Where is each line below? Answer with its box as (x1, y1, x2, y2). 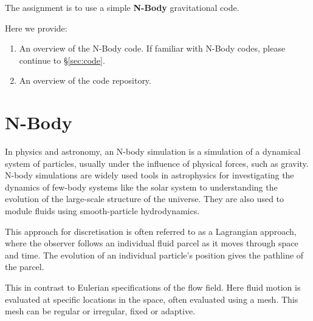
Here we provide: (5, 21, 67, 34)
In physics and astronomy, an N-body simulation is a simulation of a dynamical (5, 145, 301, 158)
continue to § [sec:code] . (19, 53, 105, 66)
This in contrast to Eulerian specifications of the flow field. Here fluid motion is (5, 281, 301, 294)
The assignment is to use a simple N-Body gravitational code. (5, 1, 239, 13)
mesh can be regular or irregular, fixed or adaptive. (5, 305, 196, 317)
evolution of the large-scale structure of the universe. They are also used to (5, 192, 284, 205)
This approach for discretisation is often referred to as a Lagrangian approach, (5, 225, 297, 237)
